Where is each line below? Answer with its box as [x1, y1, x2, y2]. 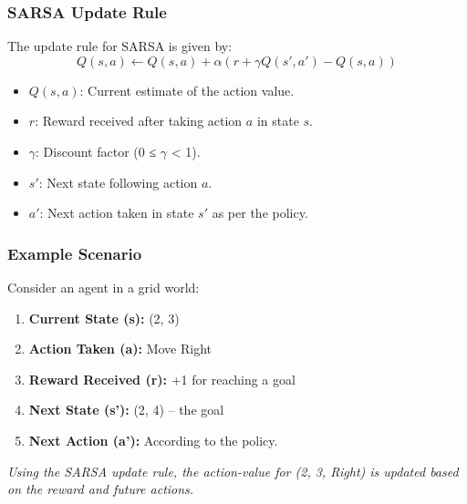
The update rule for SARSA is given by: [7, 36, 233, 56]
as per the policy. [212, 203, 308, 222]
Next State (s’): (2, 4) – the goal [28, 400, 224, 419]
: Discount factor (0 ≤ [36, 142, 157, 160]
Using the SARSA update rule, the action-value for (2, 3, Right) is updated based [7, 461, 459, 480]
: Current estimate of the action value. [79, 80, 295, 99]
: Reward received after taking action [35, 111, 243, 130]
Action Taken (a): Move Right [28, 339, 213, 358]
